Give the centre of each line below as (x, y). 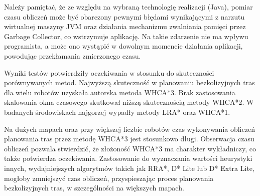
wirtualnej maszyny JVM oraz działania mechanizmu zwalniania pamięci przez (125, 26)
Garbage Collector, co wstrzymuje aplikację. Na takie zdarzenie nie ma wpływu (126, 36)
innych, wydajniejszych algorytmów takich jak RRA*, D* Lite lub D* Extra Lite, (129, 168)
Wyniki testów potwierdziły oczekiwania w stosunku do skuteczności (109, 72)
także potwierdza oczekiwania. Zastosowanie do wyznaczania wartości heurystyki (128, 158)
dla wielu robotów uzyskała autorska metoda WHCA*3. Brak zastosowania (120, 92)
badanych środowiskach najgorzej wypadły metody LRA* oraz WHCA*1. (117, 112)
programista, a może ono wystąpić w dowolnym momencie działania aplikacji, (123, 46)
